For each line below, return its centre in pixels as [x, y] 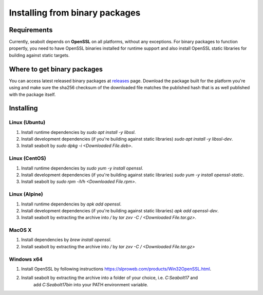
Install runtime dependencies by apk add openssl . [71, 204]
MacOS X [20, 230]
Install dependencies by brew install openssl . [66, 240]
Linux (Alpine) [26, 194]
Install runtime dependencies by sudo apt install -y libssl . [78, 132]
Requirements [31, 30]
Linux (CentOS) [28, 158]
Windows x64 [26, 259]
